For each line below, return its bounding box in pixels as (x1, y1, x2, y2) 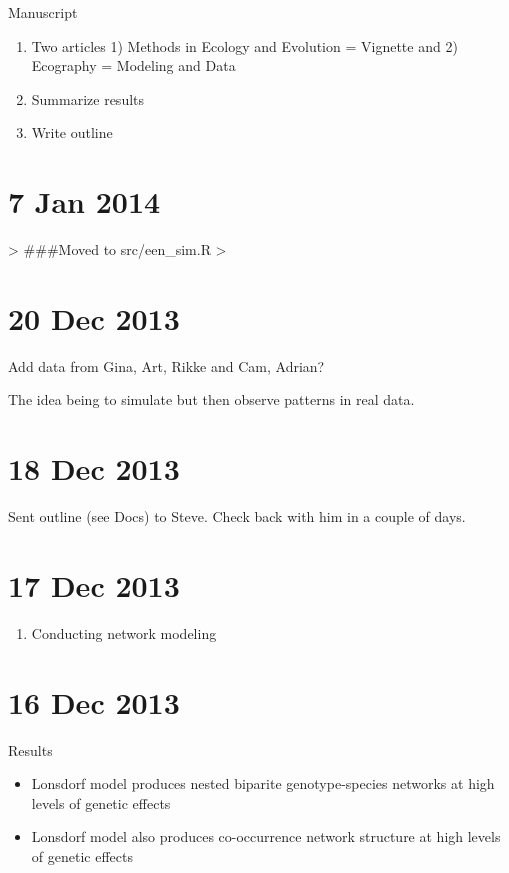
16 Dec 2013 (8, 681, 180, 722)
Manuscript (8, 2, 78, 22)
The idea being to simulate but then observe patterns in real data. (8, 389, 415, 410)
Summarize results (31, 88, 145, 109)
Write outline (31, 122, 113, 143)
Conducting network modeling (31, 622, 217, 643)
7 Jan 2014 (8, 181, 161, 222)
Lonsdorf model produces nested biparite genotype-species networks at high (31, 773, 495, 794)
